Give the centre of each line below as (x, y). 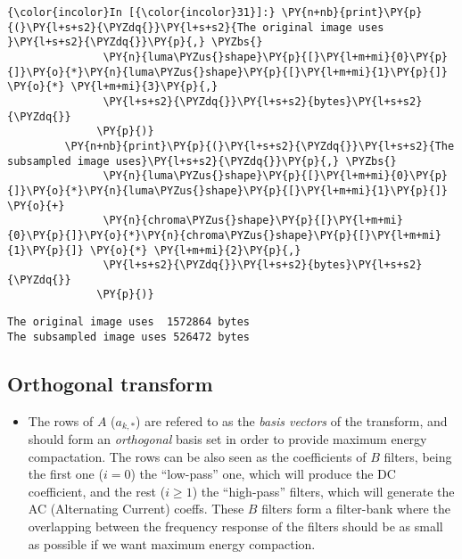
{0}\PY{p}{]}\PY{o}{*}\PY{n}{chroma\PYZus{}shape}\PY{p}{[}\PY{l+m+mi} (224, 235)
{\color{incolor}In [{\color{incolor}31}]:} (141, 12)
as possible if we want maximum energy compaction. (172, 543)
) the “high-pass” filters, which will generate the (323, 491)
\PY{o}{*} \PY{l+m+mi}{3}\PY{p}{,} (113, 87)
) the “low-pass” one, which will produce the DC (263, 474)
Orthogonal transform (110, 383)
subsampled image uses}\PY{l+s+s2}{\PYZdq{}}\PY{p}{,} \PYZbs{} (202, 161)
